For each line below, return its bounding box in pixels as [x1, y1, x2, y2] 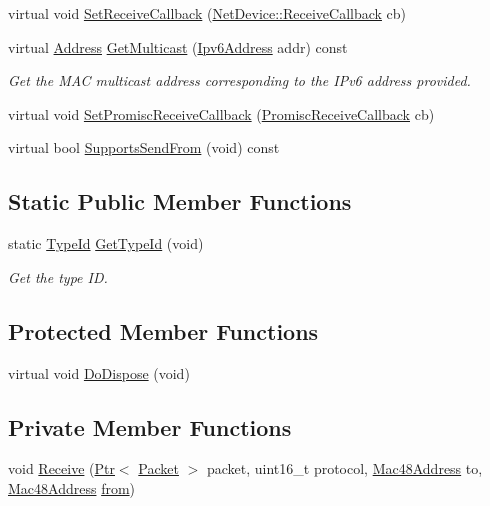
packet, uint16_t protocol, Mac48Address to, [206, 458, 483, 479]
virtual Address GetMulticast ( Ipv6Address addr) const [8, 36, 348, 57]
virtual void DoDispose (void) [8, 362, 190, 383]
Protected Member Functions [8, 315, 319, 346]
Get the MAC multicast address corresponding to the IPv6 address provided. [8, 70, 471, 91]
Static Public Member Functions [8, 186, 352, 217]
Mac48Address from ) [8, 477, 136, 498]
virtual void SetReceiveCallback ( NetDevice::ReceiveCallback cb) [8, 3, 407, 23]
